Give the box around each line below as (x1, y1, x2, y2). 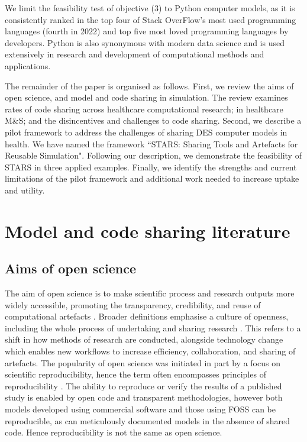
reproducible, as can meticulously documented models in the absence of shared (5, 414, 290, 427)
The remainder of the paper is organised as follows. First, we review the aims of (5, 79, 294, 92)
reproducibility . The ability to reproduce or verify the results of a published (5, 379, 282, 392)
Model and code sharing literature (5, 218, 290, 243)
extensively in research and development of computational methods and (5, 48, 264, 60)
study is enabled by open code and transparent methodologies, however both (5, 391, 283, 404)
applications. (5, 59, 51, 72)
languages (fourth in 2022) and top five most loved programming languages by (5, 25, 289, 37)
